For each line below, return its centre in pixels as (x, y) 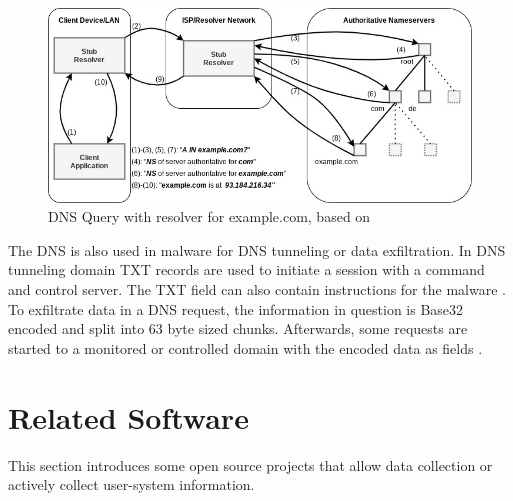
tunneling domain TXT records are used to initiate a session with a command (246, 269)
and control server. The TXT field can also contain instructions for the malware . (257, 289)
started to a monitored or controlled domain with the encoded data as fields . (245, 347)
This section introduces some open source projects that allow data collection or (250, 464)
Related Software (128, 416)
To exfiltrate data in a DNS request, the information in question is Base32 (236, 308)
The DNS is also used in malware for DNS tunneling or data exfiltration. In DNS (257, 249)
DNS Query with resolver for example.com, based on (209, 216)
